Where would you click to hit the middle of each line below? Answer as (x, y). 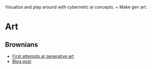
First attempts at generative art (43, 56)
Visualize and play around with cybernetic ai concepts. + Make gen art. (76, 7)
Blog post (22, 61)
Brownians (22, 44)
